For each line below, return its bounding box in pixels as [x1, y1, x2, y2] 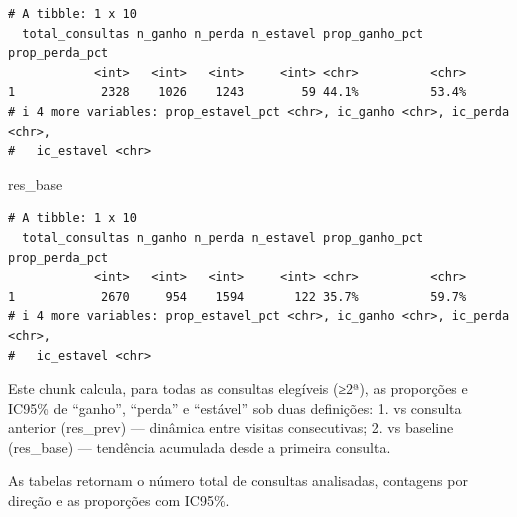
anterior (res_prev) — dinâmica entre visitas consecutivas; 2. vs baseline [8, 417, 454, 438]
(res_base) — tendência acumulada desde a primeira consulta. [8, 436, 391, 457]
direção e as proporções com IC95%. [8, 490, 230, 511]
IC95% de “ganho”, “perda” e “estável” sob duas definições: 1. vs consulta [8, 397, 462, 418]
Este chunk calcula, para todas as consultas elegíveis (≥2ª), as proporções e [8, 378, 468, 399]
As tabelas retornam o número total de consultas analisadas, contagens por [8, 470, 468, 491]
